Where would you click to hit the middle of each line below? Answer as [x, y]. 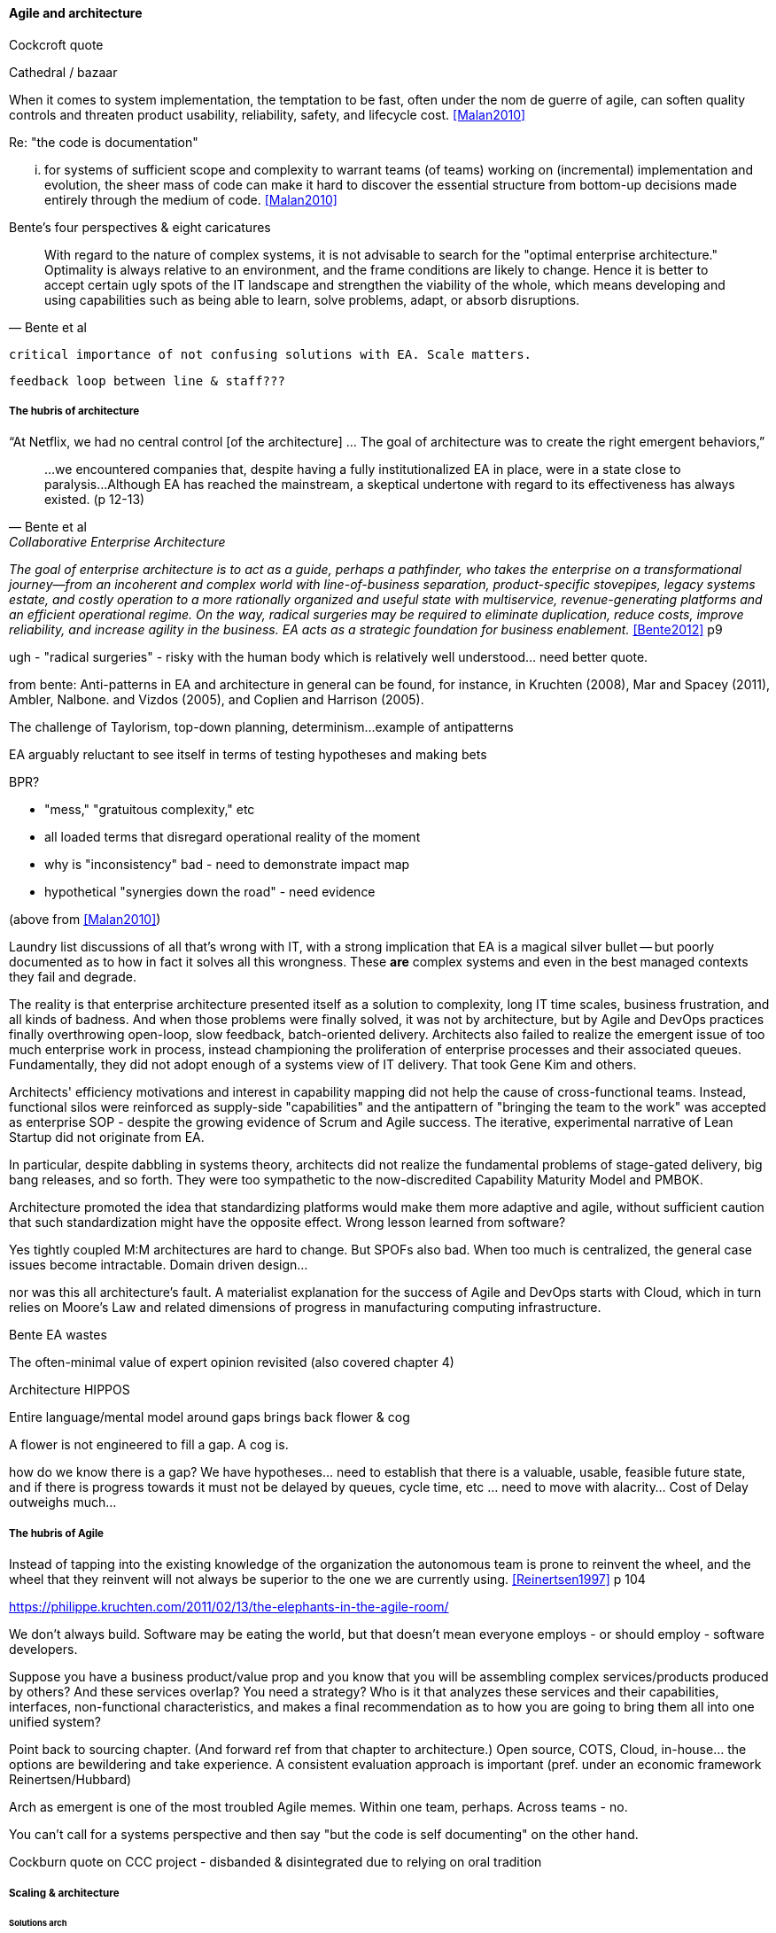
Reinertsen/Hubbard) [70, 1780]
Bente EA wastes [58, 1335]
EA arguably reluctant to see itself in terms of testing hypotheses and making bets [248, 755]
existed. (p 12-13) [95, 500]
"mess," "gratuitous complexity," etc [150, 810]
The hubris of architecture [74, 411]
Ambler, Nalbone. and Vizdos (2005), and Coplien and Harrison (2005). [217, 700]
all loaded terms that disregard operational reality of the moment [233, 837]
